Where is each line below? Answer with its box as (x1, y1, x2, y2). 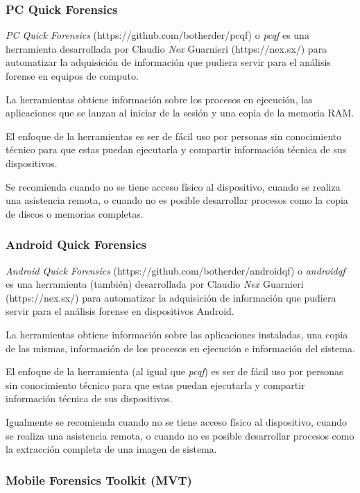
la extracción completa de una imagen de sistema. (6, 442, 217, 456)
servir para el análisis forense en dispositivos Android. (6, 304, 234, 318)
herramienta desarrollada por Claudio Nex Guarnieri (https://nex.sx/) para (6, 41, 327, 55)
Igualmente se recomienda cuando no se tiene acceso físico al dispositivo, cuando (6, 414, 347, 429)
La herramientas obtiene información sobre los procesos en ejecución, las (6, 92, 313, 106)
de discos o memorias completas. (6, 206, 144, 220)
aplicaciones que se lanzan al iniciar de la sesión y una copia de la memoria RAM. (6, 105, 354, 120)
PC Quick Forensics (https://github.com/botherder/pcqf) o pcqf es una (6, 28, 309, 42)
